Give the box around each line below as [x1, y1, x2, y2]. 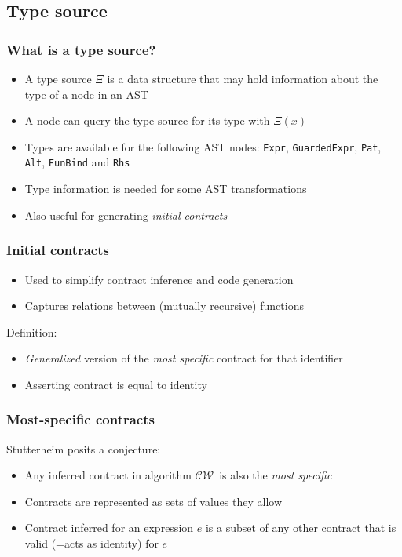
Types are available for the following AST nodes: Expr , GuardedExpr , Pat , [24, 138, 382, 155]
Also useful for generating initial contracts [24, 206, 228, 223]
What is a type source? [6, 39, 156, 59]
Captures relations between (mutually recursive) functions [24, 297, 304, 314]
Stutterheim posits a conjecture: [6, 440, 161, 457]
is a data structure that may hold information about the [107, 71, 378, 86]
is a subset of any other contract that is [205, 519, 397, 536]
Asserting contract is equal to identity [24, 376, 207, 392]
